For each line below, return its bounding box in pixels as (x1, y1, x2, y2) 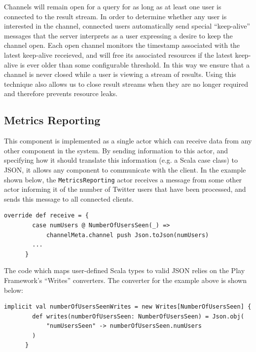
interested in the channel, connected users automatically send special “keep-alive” (4, 21, 250, 31)
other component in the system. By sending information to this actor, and (4, 145, 228, 155)
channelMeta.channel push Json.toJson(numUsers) (46, 231, 209, 239)
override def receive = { (4, 212, 89, 219)
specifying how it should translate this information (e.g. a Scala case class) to (4, 155, 238, 165)
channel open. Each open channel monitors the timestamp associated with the (4, 40, 240, 50)
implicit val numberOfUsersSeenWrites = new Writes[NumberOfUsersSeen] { (4, 303, 252, 311)
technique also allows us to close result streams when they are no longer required (4, 78, 248, 89)
